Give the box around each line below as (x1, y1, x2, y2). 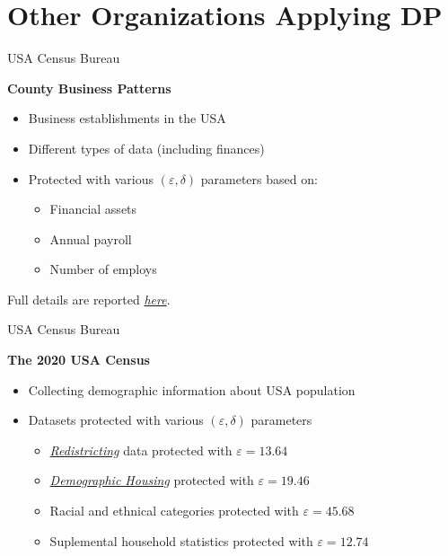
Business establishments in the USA (28, 109, 226, 128)
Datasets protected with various (28, 410, 204, 429)
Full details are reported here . (7, 289, 171, 308)
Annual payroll (49, 229, 132, 248)
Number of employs (49, 260, 157, 278)
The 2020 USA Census (7, 350, 150, 369)
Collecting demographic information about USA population (28, 380, 356, 399)
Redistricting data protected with (49, 440, 233, 459)
